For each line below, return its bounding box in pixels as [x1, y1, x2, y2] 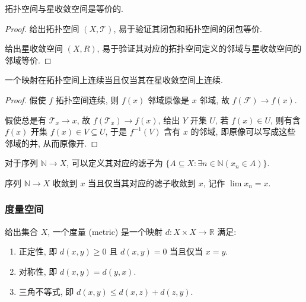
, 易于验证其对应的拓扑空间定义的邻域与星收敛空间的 [97, 42, 302, 55]
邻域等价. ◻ [5, 53, 52, 66]
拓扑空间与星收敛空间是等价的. [5, 2, 123, 14]
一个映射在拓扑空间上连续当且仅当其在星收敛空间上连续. [5, 74, 223, 86]
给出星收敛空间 [5, 42, 63, 55]
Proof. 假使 [5, 93, 46, 106]
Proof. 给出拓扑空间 [5, 22, 79, 34]
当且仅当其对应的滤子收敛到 [88, 176, 196, 189]
